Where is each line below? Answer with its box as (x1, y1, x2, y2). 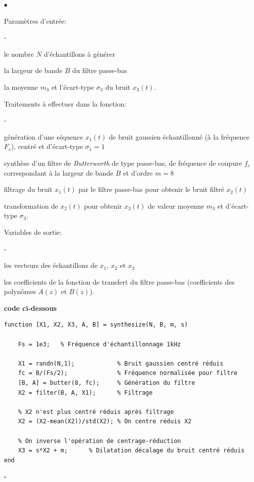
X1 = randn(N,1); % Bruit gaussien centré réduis (18, 360, 223, 367)
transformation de (4, 200, 58, 211)
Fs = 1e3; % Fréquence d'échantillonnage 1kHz (18, 340, 181, 348)
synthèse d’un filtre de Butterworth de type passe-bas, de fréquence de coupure (4, 157, 242, 168)
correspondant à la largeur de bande (4, 167, 114, 178)
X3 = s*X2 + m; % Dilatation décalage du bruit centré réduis (18, 447, 245, 454)
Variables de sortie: (4, 226, 62, 237)
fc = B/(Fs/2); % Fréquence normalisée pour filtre (18, 370, 238, 377)
